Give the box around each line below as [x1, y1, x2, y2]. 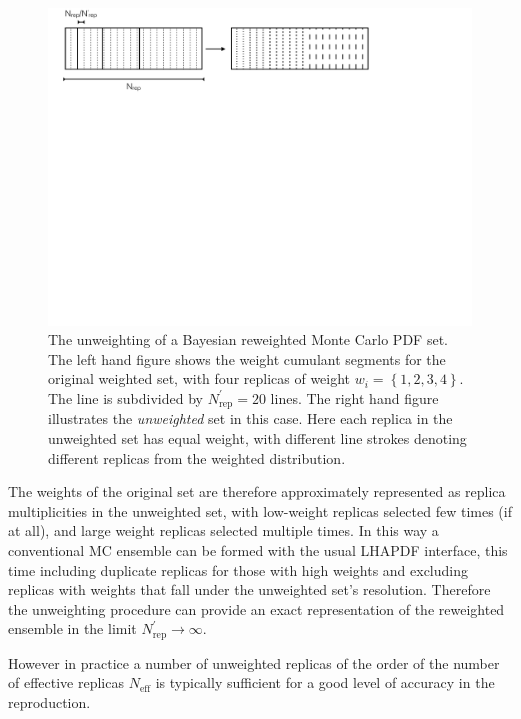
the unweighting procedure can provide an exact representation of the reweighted [8, 598, 505, 619]
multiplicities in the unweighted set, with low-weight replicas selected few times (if [8, 500, 512, 521]
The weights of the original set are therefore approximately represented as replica [8, 481, 506, 502]
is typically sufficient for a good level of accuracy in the [155, 672, 495, 693]
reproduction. [8, 691, 91, 712]
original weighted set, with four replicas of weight [48, 368, 351, 389]
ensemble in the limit [8, 618, 137, 639]
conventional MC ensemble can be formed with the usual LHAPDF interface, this [8, 539, 508, 560]
